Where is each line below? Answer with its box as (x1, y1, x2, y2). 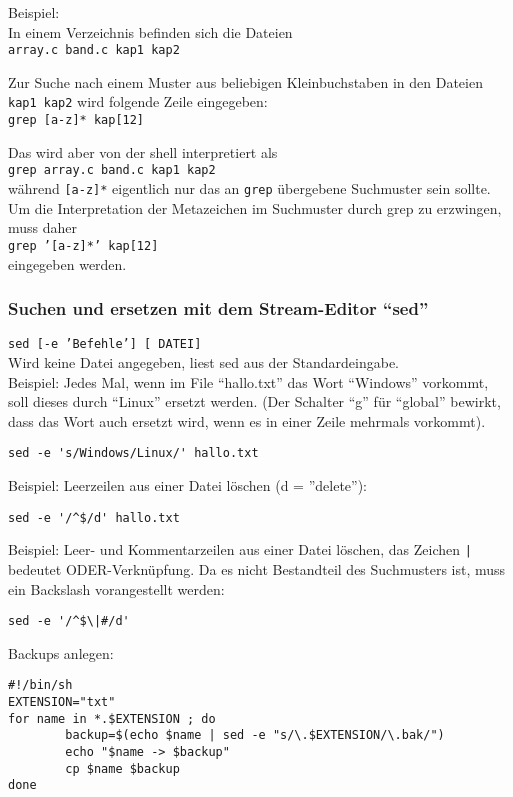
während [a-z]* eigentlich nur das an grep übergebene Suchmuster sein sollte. (8, 178, 491, 198)
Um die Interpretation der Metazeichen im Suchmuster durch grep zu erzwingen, (8, 197, 502, 218)
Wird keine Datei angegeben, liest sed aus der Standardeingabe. (8, 351, 400, 372)
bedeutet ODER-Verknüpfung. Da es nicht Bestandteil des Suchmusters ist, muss (8, 558, 506, 579)
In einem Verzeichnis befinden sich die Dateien (8, 21, 293, 42)
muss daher (8, 217, 78, 238)
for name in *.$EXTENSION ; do (8, 711, 216, 726)
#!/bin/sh (8, 678, 73, 693)
